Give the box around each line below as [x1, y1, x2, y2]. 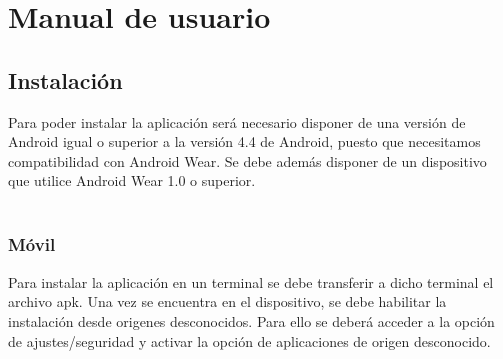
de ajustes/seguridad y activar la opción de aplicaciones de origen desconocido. [8, 330, 491, 351]
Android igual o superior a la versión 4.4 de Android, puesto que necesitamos [8, 131, 481, 152]
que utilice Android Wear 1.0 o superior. [8, 170, 256, 191]
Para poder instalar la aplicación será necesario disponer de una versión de [8, 111, 466, 132]
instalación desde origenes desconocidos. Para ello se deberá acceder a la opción [8, 310, 495, 331]
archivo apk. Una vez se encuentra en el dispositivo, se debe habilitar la [8, 291, 447, 312]
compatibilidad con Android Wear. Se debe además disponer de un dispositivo [8, 150, 487, 171]
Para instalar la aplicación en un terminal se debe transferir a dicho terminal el [8, 271, 494, 292]
